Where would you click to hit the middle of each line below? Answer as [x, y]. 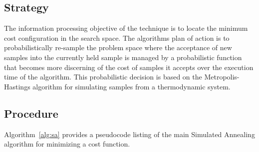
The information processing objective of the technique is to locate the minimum [126, 28]
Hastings [17, 86]
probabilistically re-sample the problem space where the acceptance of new [118, 47]
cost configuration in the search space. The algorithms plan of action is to [117, 38]
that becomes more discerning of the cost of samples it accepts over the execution [129, 67]
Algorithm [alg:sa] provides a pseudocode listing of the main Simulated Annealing [129, 134]
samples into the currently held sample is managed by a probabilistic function [123, 57]
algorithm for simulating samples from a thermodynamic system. [131, 86]
